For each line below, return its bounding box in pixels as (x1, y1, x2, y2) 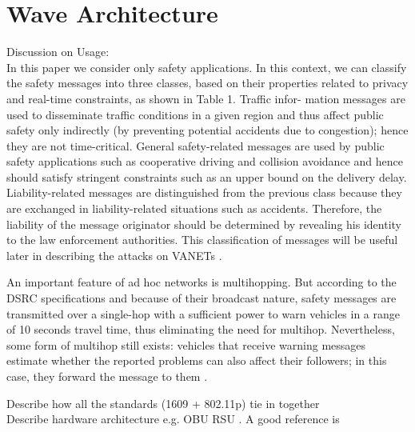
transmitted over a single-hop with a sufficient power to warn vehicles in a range (6, 305, 401, 322)
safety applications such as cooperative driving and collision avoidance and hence (6, 153, 403, 170)
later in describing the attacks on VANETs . (6, 246, 222, 263)
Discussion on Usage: (6, 43, 110, 60)
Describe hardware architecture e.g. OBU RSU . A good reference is (6, 410, 340, 427)
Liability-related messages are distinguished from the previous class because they (6, 184, 402, 201)
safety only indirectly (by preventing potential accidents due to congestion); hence (6, 122, 409, 138)
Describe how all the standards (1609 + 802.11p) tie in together (6, 394, 320, 411)
